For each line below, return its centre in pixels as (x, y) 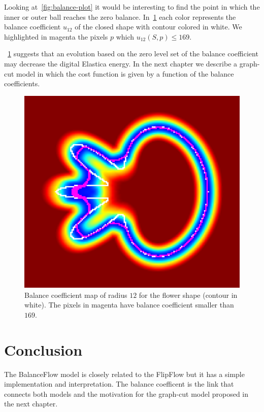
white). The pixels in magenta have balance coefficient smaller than (129, 305)
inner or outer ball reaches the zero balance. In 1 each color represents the (120, 16)
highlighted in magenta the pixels (56, 36)
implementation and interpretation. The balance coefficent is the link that (119, 384)
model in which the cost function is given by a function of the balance (125, 73)
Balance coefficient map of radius (76, 295)
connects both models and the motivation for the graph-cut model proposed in (126, 393)
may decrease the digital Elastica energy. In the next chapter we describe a (121, 63)
